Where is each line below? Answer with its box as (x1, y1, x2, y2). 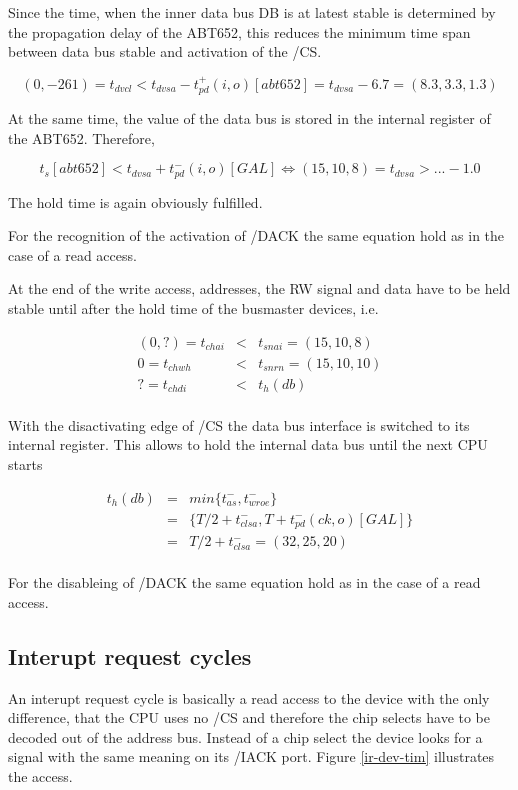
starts (8, 453, 43, 474)
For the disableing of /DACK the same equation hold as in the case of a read (8, 572, 481, 593)
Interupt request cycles (8, 640, 252, 671)
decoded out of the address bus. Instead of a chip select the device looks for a (8, 726, 483, 747)
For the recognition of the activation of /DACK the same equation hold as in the (8, 225, 505, 246)
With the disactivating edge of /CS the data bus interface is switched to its (8, 414, 470, 435)
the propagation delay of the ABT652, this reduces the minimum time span (8, 21, 471, 42)
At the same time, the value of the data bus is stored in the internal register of (8, 108, 491, 129)
